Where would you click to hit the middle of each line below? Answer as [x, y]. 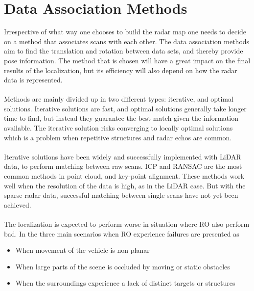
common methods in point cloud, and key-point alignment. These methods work [124, 176]
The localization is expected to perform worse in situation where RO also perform [127, 224]
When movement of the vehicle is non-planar [82, 250]
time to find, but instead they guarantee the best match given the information [121, 118]
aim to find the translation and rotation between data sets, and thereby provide [124, 51]
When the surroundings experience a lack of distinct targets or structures [125, 283]
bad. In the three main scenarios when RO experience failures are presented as [122, 233]
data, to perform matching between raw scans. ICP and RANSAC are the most [123, 166]
